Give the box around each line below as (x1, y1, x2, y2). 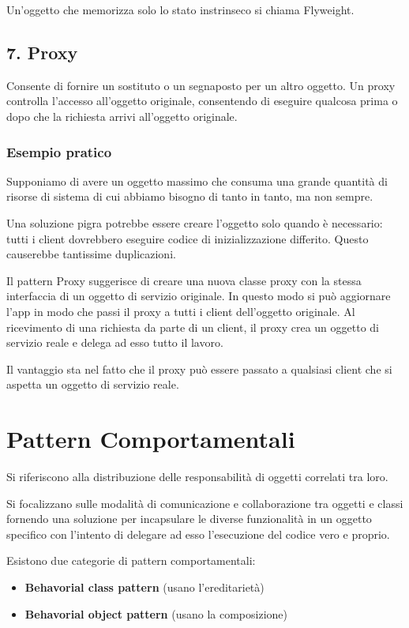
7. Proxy (6, 39, 78, 64)
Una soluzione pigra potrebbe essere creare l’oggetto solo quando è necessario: (6, 214, 383, 231)
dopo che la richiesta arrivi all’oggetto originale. (6, 107, 238, 124)
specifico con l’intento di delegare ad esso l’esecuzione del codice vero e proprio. (6, 525, 390, 542)
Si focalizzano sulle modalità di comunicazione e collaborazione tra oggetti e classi (6, 495, 403, 511)
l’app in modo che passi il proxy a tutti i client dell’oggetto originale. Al (6, 303, 355, 319)
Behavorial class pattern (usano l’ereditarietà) (24, 579, 265, 596)
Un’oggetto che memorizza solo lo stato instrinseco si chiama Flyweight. (6, 2, 355, 17)
